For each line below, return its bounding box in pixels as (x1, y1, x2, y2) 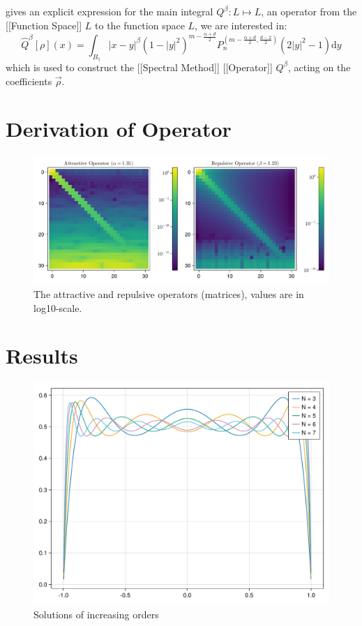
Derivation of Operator (6, 114, 232, 143)
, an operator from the (261, 4, 357, 18)
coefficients (6, 73, 52, 88)
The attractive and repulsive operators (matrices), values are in (33, 287, 304, 301)
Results (6, 341, 78, 370)
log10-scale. (33, 300, 82, 315)
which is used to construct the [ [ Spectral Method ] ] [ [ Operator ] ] (6, 59, 273, 74)
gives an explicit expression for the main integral (6, 4, 213, 18)
